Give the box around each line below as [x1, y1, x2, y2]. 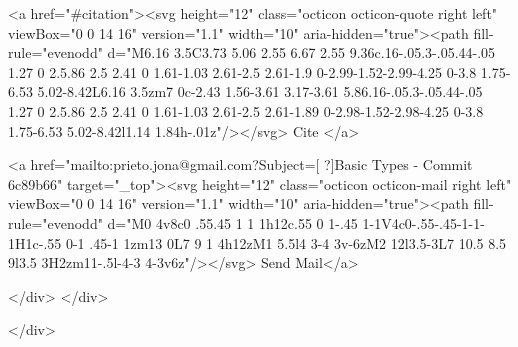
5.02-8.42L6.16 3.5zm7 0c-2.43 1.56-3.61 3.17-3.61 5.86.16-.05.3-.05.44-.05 [37, 81, 483, 102]
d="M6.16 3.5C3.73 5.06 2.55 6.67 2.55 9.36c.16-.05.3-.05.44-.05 [107, 42, 496, 63]
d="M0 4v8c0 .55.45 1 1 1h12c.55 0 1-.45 [107, 212, 358, 233]
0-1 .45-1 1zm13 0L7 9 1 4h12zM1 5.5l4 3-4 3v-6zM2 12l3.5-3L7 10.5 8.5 [65, 232, 507, 253]
